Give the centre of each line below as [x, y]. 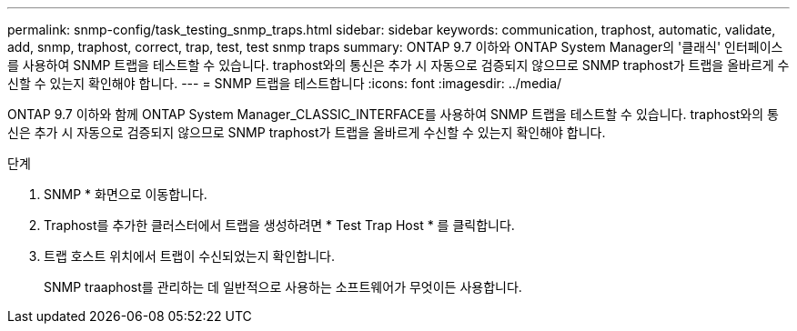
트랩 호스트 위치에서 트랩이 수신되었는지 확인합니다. [189, 256]
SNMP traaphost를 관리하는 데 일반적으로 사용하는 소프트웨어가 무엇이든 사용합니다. [283, 287]
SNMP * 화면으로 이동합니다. [126, 194]
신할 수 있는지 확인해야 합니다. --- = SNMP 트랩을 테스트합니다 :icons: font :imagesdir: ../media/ [285, 83]
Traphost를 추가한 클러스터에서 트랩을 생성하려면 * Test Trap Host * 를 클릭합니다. [279, 225]
